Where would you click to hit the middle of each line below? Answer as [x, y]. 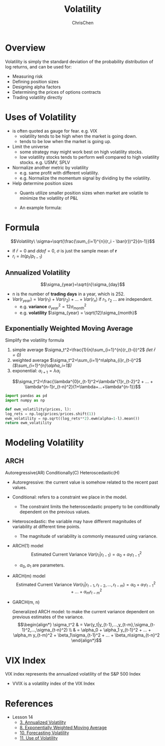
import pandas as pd [26, 396]
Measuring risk [27, 76]
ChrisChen [83, 23]
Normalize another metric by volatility [50, 167]
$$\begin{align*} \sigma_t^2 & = [50, 625]
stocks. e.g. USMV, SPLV [45, 162]
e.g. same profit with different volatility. [59, 173]
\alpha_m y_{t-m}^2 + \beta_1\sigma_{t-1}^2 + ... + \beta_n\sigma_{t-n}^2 [86, 635]
